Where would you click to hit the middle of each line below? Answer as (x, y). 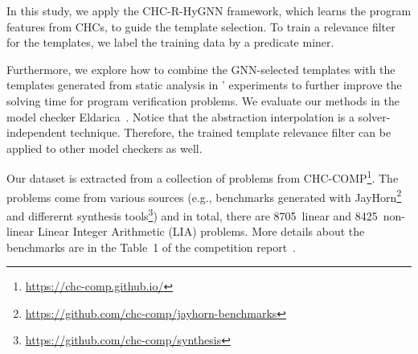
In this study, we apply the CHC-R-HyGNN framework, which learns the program (209, 10)
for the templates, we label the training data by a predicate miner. (170, 42)
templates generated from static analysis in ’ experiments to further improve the (204, 85)
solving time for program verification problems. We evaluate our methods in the (203, 100)
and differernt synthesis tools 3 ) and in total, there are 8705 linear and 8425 (192, 214)
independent (37, 132)
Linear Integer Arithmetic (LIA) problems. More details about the (201, 231)
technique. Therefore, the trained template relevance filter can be (231, 132)
